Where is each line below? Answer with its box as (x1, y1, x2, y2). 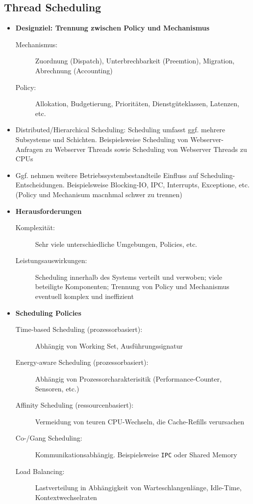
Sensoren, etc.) (35, 383, 79, 393)
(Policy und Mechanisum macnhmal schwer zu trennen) (15, 189, 182, 199)
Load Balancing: (15, 466, 65, 476)
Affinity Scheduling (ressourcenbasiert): (15, 400, 134, 410)
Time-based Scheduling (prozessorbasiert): (15, 324, 143, 334)
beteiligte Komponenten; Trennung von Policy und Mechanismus (35, 281, 229, 292)
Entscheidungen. (15, 179, 65, 190)
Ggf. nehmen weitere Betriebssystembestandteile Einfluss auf (15, 170, 199, 180)
